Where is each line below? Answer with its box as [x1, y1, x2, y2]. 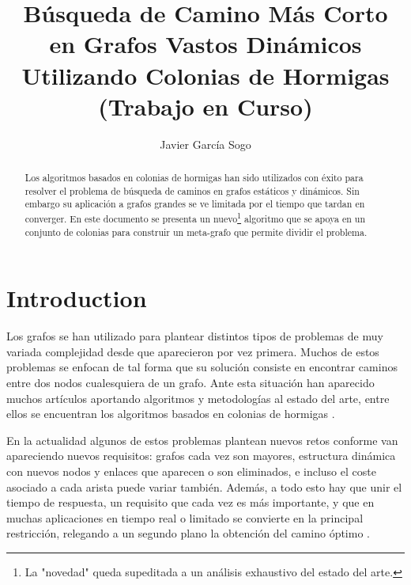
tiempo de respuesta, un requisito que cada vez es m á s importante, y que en [6, 494, 375, 511]
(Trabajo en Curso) [98, 89, 313, 122]
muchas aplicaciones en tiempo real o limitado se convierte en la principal [6, 509, 364, 526]
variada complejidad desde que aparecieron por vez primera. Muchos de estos [6, 343, 379, 359]
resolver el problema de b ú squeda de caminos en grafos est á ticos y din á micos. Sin [25, 184, 360, 197]
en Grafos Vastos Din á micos [49, 28, 362, 60]
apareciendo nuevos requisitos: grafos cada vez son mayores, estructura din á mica [6, 447, 396, 464]
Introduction [6, 282, 147, 314]
